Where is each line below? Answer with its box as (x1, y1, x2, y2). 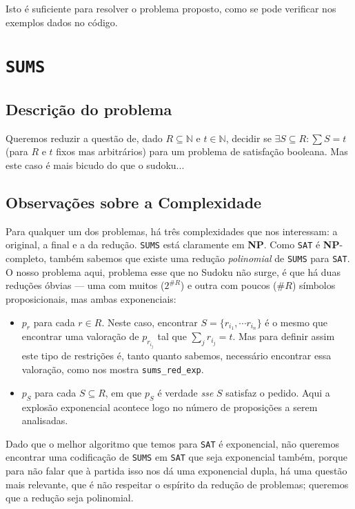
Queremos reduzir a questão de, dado (6, 130, 163, 145)
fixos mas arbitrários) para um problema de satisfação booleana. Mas (56, 144, 348, 159)
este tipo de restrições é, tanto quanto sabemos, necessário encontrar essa (21, 348, 332, 363)
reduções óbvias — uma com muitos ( (6, 278, 165, 292)
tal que (157, 329, 187, 343)
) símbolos (292, 278, 336, 292)
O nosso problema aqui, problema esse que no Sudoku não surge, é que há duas (6, 264, 341, 279)
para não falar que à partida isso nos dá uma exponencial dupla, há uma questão (6, 463, 347, 477)
